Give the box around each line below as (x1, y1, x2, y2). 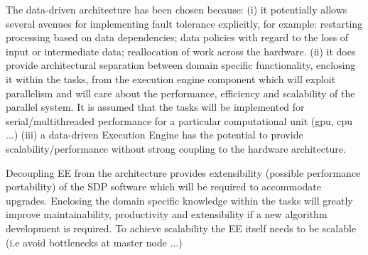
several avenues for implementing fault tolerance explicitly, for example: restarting (6, 16, 363, 31)
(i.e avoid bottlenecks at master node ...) (6, 234, 183, 249)
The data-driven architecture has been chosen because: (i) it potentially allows (6, 2, 347, 16)
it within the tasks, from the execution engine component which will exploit (6, 71, 336, 86)
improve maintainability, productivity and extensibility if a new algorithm (6, 207, 328, 222)
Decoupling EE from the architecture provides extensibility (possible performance (6, 165, 361, 180)
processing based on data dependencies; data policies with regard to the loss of (6, 30, 349, 45)
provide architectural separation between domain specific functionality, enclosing (6, 58, 356, 72)
